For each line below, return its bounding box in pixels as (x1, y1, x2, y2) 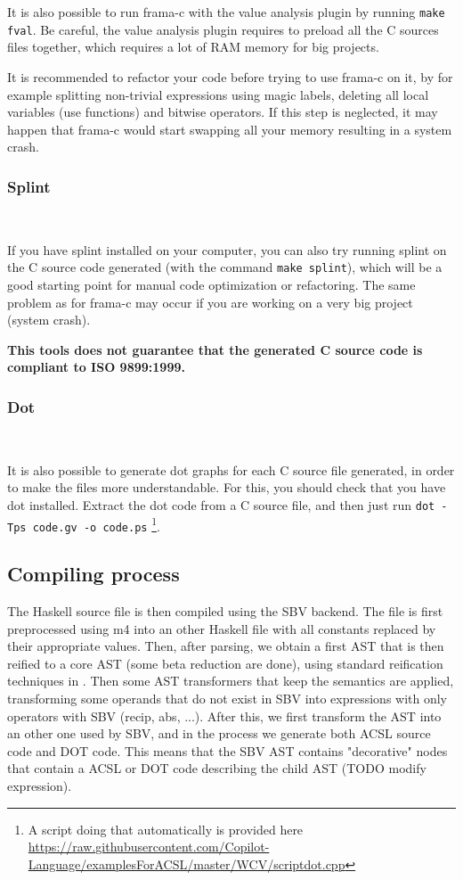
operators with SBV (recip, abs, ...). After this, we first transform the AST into (7, 706, 442, 725)
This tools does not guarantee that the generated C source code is (7, 340, 423, 358)
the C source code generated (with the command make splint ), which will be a (7, 258, 443, 276)
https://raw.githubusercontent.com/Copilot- (28, 837, 270, 856)
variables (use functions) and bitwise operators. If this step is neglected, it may (7, 103, 438, 121)
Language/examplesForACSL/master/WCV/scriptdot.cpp (28, 854, 345, 873)
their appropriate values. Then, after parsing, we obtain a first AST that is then (7, 637, 444, 655)
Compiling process (7, 560, 180, 588)
